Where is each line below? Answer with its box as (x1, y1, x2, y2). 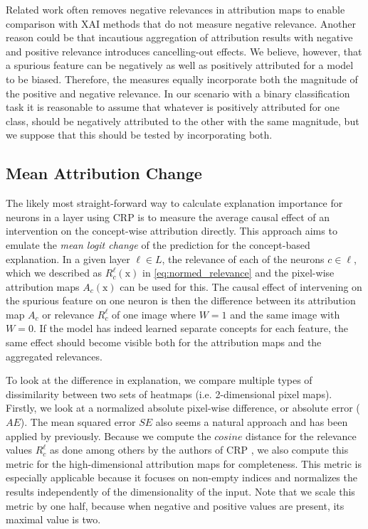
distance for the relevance (246, 428, 357, 443)
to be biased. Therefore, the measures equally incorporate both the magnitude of (6, 71, 358, 86)
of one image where (112, 306, 196, 321)
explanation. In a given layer (6, 251, 130, 266)
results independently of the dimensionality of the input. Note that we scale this (6, 484, 355, 499)
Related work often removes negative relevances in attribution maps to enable (6, 2, 345, 16)
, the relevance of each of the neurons (162, 251, 325, 266)
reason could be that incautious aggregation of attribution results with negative (6, 30, 353, 45)
